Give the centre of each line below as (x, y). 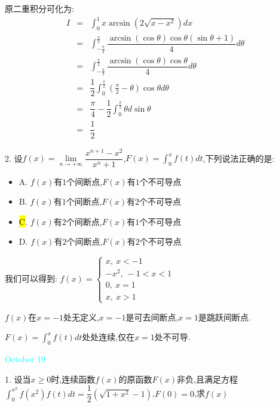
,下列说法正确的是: (239, 158)
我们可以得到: (31, 278)
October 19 (25, 359)
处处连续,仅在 (108, 337)
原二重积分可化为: (39, 8)
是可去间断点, (152, 317)
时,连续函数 (73, 379)
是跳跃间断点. (225, 317)
